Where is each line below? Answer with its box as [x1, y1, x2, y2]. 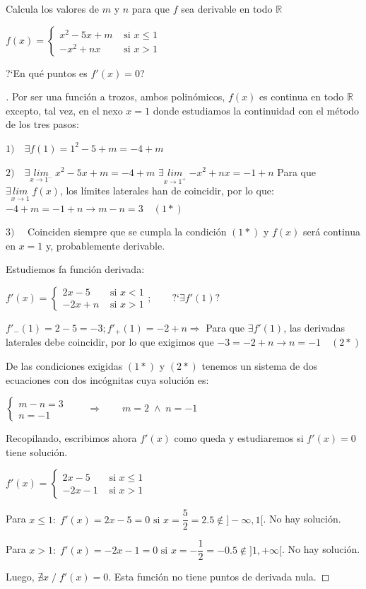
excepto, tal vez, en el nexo [6, 103, 123, 117]
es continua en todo [259, 89, 344, 104]
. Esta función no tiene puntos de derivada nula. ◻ [108, 569, 330, 584]
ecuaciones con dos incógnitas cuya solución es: [6, 372, 209, 387]
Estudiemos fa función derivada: [6, 262, 145, 276]
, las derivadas [283, 320, 346, 334]
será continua [302, 224, 360, 239]
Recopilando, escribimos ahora [6, 431, 137, 445]
